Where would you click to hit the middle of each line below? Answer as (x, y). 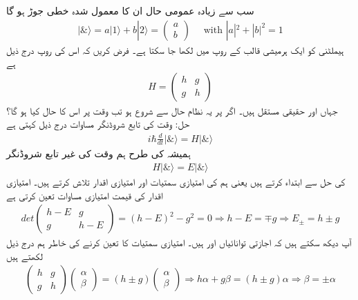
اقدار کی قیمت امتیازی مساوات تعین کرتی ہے (85, 195)
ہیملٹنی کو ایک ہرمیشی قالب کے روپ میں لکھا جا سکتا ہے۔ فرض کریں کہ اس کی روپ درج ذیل (175, 49)
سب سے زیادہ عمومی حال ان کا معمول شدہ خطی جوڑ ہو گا (130, 10)
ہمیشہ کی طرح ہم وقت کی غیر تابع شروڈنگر (98, 153)
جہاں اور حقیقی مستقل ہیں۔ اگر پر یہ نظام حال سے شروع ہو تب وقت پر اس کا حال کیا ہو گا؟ (172, 110)
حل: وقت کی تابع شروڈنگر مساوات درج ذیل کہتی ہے (98, 124)
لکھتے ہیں (25, 256)
